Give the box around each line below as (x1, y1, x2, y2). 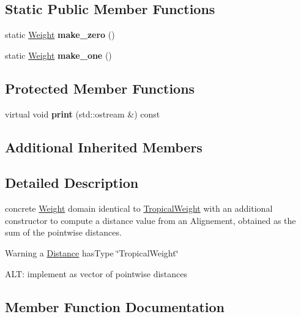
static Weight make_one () (5, 48, 112, 61)
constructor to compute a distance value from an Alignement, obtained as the (5, 214, 296, 226)
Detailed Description (5, 173, 139, 192)
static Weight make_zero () (5, 28, 115, 41)
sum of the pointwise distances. (5, 226, 122, 239)
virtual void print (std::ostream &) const (5, 107, 160, 120)
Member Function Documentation (5, 297, 225, 316)
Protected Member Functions (5, 78, 195, 97)
